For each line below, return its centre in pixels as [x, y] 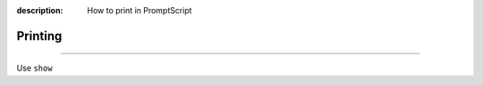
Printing [39, 36]
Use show [34, 68]
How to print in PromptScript [140, 10]
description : [40, 10]
